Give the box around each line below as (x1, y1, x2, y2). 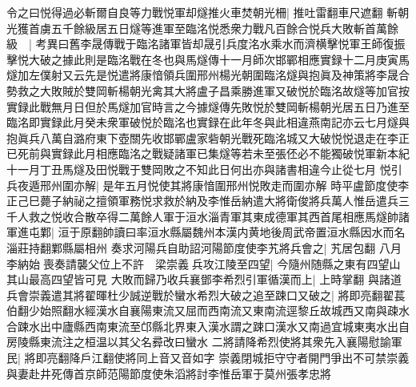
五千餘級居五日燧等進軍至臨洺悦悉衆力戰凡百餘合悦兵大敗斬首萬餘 (50, 19, 398, 36)
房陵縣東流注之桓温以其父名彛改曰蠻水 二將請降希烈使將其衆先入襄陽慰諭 (6, 333, 391, 350)
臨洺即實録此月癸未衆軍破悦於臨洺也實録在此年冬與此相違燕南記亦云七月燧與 (6, 114, 410, 131)
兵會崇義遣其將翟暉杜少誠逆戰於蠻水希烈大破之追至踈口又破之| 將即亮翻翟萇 (6, 286, 406, 303)
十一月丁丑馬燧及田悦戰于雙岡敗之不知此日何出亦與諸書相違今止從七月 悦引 (6, 160, 402, 177)
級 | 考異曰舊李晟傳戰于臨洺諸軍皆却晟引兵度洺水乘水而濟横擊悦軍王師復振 (6, 35, 406, 52)
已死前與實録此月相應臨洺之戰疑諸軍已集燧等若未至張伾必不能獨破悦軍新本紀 (6, 145, 410, 162)
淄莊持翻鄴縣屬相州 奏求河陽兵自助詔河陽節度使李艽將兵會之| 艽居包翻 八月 (6, 239, 402, 256)
